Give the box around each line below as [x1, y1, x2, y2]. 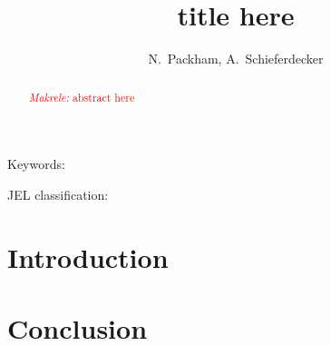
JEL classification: [7, 184, 109, 203]
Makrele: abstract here [28, 89, 135, 104]
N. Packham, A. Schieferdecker [148, 49, 324, 68]
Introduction [7, 238, 169, 275]
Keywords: [7, 154, 65, 173]
